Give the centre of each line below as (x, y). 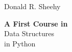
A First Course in (36, 23)
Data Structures (29, 33)
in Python (20, 43)
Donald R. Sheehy (32, 6)
